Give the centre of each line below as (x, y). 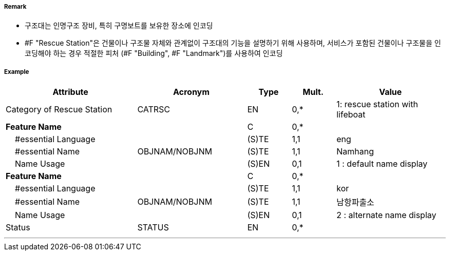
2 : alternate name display (386, 215)
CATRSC (154, 110)
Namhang (355, 152)
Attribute (70, 92)
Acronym (191, 92)
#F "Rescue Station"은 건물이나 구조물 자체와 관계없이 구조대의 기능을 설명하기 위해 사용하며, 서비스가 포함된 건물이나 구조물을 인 (233, 43)
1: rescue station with (377, 104)
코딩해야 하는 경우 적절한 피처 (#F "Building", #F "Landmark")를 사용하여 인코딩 (154, 53)
